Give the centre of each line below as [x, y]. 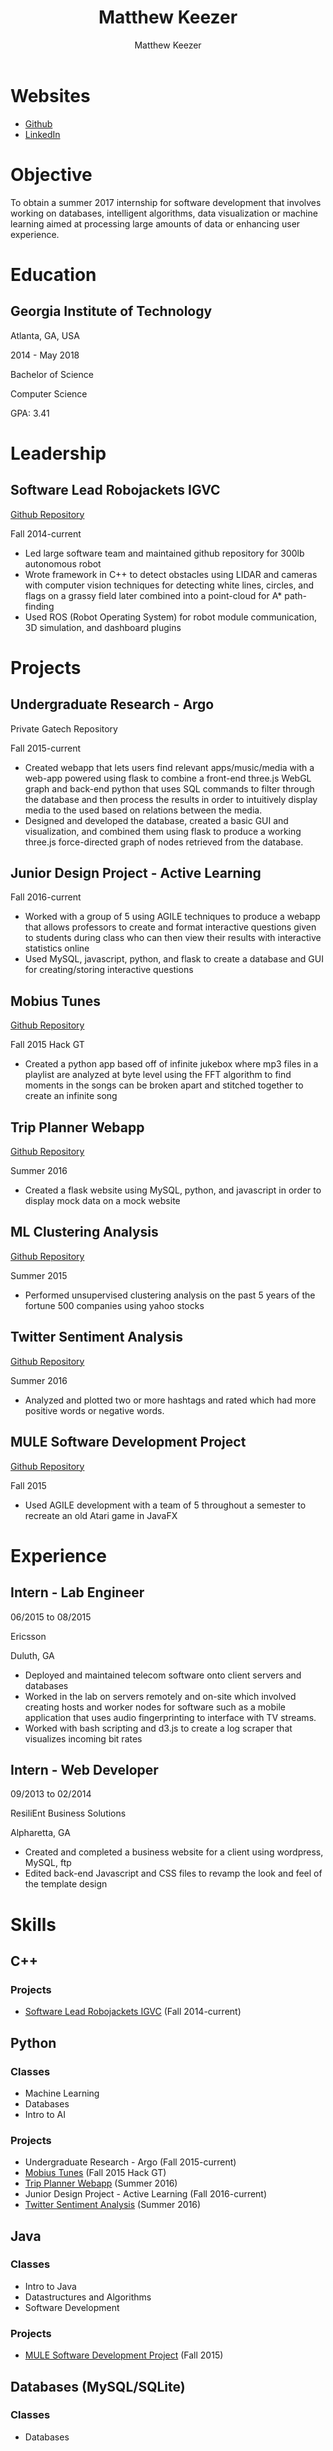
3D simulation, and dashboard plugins [103, 627]
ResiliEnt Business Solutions [68, 1813]
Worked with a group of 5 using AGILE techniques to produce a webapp [172, 917]
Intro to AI [45, 2114]
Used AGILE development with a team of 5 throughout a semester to [165, 1505]
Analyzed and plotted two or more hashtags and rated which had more [170, 1400]
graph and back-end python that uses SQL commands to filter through [169, 788]
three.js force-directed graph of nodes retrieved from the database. [164, 842]
